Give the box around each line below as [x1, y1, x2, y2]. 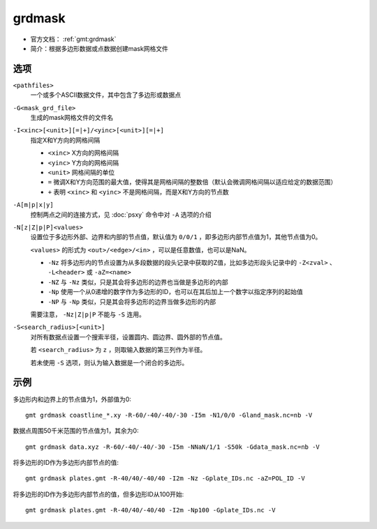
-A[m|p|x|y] [13, 201, 54, 209]
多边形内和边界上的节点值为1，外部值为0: [13, 394, 132, 404]
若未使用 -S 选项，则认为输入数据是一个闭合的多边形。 [30, 358, 188, 367]
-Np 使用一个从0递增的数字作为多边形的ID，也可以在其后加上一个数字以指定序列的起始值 [47, 288, 303, 296]
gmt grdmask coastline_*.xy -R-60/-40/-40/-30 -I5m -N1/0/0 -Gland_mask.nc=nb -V [25, 411, 313, 419]
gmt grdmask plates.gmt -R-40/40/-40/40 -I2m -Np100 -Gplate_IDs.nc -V [25, 506, 276, 514]
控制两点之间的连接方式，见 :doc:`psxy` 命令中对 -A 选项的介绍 [30, 210, 212, 219]
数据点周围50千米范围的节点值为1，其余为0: [13, 427, 139, 435]
